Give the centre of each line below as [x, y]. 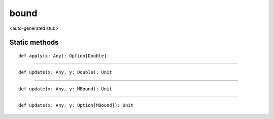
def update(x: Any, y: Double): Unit [65, 72]
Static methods [34, 43]
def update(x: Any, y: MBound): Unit [65, 89]
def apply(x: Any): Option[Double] [63, 56]
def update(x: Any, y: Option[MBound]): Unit [76, 105]
